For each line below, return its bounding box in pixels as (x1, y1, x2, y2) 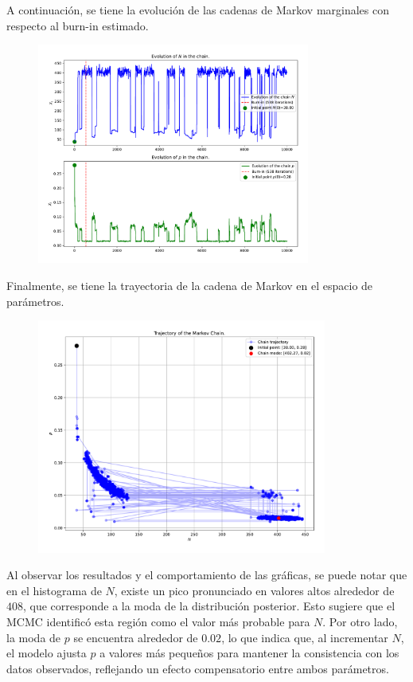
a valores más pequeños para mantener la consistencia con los (99, 645, 399, 661)
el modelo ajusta (6, 645, 87, 661)
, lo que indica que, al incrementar (221, 629, 388, 645)
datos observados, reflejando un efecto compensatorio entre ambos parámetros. (6, 660, 389, 676)
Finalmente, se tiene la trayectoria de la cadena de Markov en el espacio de (6, 277, 373, 294)
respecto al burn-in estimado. (6, 17, 149, 33)
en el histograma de (6, 582, 102, 598)
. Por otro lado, (322, 613, 398, 629)
